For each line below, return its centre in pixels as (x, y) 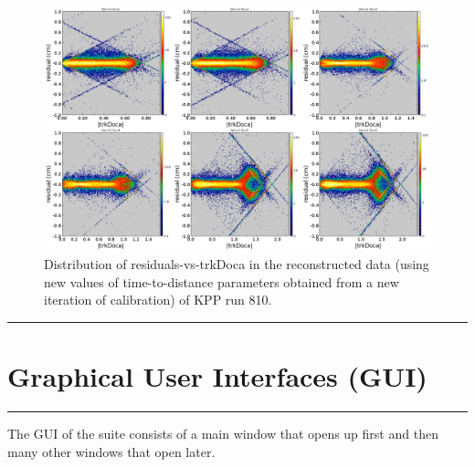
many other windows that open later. (111, 451)
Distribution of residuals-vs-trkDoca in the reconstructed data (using (237, 264)
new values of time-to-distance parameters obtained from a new (222, 281)
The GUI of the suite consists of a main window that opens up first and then (223, 433)
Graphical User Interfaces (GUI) (217, 376)
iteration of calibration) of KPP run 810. (158, 300)
